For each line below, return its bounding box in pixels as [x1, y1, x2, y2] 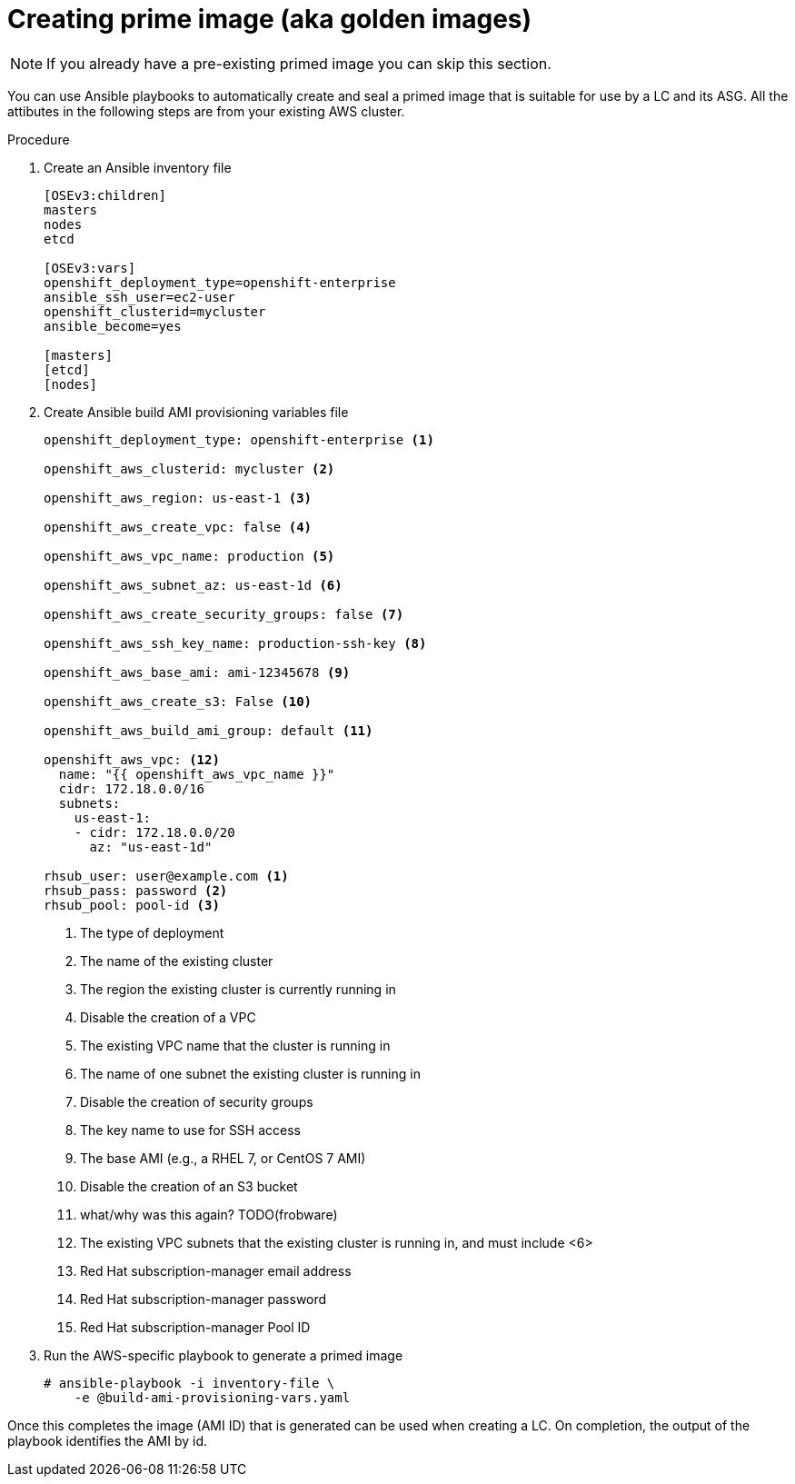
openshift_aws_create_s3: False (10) [44, 693, 313, 709]
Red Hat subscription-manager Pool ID [80, 1319, 311, 1335]
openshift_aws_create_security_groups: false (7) [44, 606, 404, 622]
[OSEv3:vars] [44, 260, 136, 275]
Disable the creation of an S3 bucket [80, 1178, 298, 1194]
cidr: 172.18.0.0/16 [58, 781, 205, 796]
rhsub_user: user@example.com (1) [44, 868, 289, 883]
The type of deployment [80, 924, 224, 941]
